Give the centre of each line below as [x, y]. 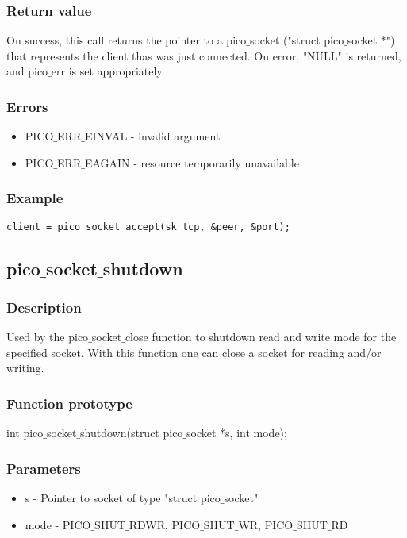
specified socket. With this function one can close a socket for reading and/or [194, 352]
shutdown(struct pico [132, 433]
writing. [25, 368]
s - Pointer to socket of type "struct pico [123, 498]
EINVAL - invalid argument [152, 136]
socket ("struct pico [297, 40]
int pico [25, 433]
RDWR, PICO [165, 524]
